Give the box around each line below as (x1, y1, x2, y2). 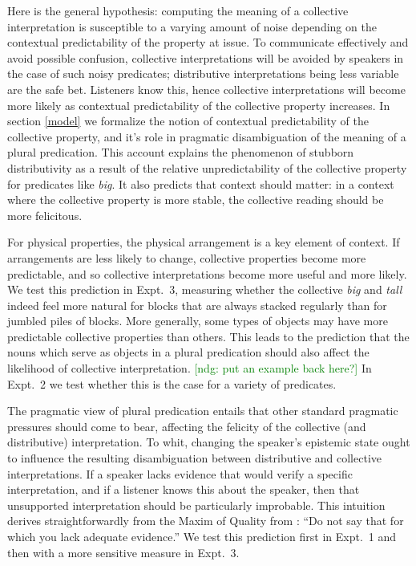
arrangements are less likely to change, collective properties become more (7, 249, 366, 266)
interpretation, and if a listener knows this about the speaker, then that (7, 481, 360, 498)
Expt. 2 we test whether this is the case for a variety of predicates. (7, 375, 337, 392)
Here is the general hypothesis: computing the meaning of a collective (7, 2, 349, 18)
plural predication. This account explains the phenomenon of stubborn (7, 144, 354, 161)
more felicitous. (7, 206, 83, 223)
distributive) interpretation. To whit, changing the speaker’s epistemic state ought (7, 434, 410, 450)
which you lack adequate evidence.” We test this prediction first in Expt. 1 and (7, 528, 397, 544)
